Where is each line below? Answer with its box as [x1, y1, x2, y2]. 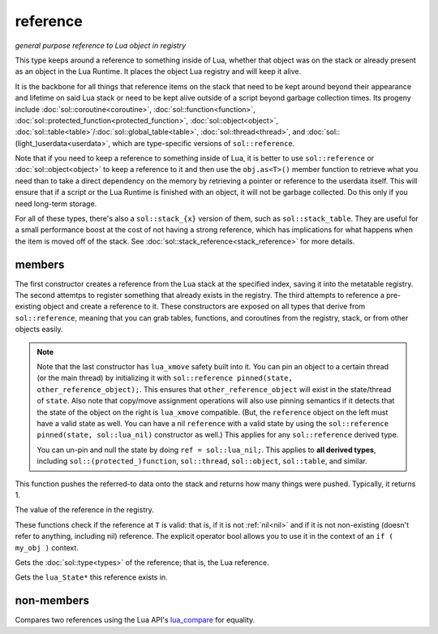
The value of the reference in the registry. [15, 505, 154, 515]
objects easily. [15, 325, 63, 334]
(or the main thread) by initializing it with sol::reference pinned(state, [36, 373, 294, 383]
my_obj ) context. [15, 542, 79, 552]
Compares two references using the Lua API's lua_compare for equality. [15, 615, 255, 625]
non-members [15, 593, 89, 608]
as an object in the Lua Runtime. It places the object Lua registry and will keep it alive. [15, 67, 302, 76]
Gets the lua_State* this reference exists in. [15, 572, 168, 582]
